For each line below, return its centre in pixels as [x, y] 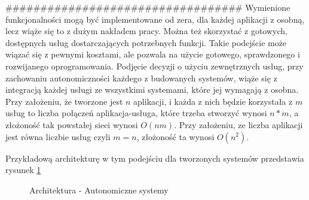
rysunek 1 [23, 170]
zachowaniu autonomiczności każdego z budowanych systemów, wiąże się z [141, 78]
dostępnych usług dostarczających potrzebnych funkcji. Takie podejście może [146, 42]
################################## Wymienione [148, 7]
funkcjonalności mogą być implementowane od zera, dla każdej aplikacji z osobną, [155, 19]
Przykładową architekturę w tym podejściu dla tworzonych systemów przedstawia [155, 158]
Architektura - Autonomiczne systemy [99, 190]
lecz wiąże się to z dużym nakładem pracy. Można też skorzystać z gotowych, [146, 31]
